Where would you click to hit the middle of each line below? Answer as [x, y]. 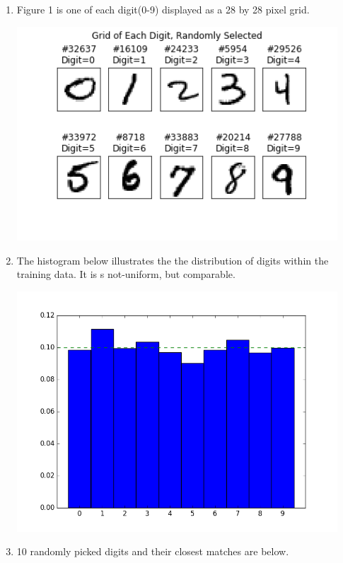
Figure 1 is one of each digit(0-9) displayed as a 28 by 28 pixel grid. [163, 9]
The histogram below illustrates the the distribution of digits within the [173, 260]
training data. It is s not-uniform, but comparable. [126, 274]
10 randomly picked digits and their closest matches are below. [153, 551]
